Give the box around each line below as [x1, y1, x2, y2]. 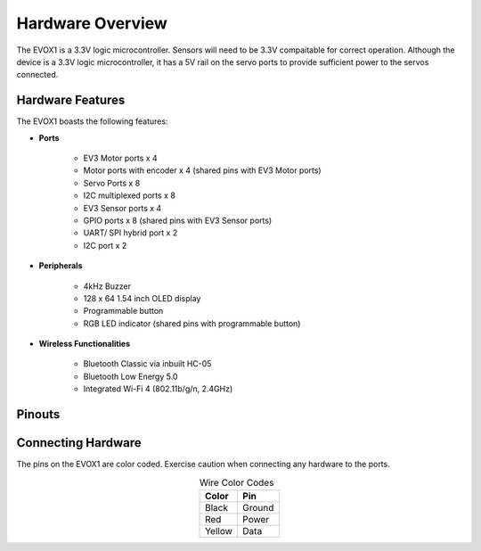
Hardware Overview [16, 13, 168, 33]
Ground [241, 501, 274, 514]
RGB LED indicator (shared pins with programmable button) [83, 317, 301, 329]
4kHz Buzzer [83, 281, 131, 292]
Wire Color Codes [199, 476, 274, 489]
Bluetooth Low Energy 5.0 [83, 371, 178, 382]
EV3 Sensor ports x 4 [83, 202, 162, 213]
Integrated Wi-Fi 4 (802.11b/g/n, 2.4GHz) [83, 383, 233, 394]
